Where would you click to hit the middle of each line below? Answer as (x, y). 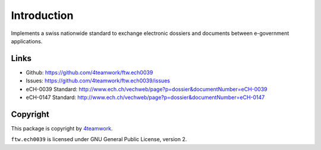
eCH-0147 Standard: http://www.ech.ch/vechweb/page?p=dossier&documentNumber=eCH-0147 (145, 97)
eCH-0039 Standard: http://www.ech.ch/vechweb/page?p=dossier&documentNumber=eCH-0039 (147, 89)
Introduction (42, 15)
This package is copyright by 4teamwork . (62, 128)
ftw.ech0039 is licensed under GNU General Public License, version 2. (99, 139)
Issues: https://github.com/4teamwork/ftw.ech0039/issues (98, 81)
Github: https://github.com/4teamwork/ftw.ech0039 (89, 72)
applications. (27, 41)
